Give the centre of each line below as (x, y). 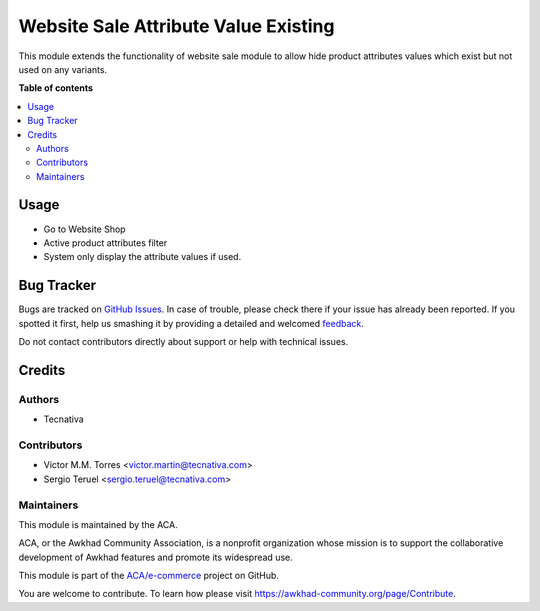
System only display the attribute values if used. (142, 257)
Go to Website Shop (84, 229)
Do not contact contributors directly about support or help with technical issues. (183, 342)
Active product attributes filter (105, 242)
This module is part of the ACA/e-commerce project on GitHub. (149, 576)
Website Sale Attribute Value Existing (176, 26)
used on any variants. (63, 69)
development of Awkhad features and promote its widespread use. (156, 557)
